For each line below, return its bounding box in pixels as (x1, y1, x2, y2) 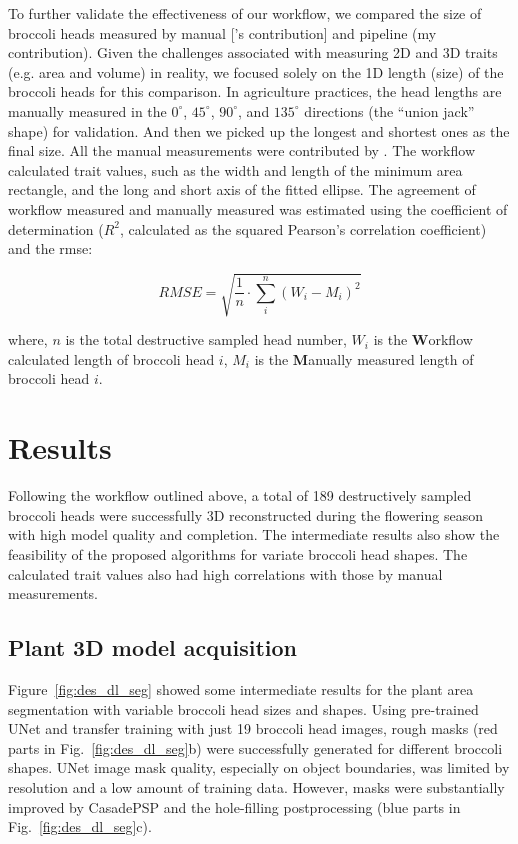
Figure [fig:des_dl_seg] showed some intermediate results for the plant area (8, 678, 474, 699)
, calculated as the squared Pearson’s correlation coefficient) (120, 218, 487, 239)
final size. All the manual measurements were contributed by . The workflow (8, 140, 476, 161)
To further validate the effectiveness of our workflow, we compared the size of (8, 3, 482, 23)
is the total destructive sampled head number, (65, 329, 347, 350)
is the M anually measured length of (254, 348, 474, 369)
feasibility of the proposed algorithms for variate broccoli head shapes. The (8, 543, 468, 564)
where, (8, 329, 48, 350)
